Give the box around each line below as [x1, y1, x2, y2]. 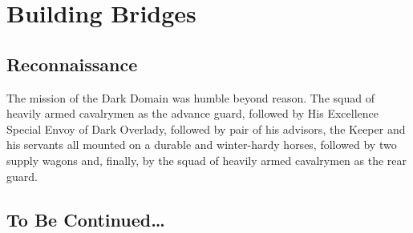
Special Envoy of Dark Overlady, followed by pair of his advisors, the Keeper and [6, 120, 406, 137]
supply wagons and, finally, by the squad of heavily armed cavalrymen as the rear [6, 151, 407, 168]
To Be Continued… [6, 207, 165, 231]
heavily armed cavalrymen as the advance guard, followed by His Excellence [6, 105, 379, 122]
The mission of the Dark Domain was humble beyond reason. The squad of [6, 89, 375, 106]
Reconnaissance [6, 51, 138, 76]
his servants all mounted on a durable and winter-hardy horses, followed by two [6, 136, 397, 153]
